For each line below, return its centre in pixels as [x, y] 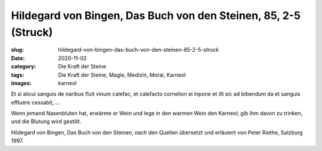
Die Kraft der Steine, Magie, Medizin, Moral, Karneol [122, 75]
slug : [17, 50]
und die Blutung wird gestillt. [46, 121]
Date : [18, 58]
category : [24, 67]
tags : [18, 75]
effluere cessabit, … [35, 102]
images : [21, 83]
